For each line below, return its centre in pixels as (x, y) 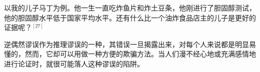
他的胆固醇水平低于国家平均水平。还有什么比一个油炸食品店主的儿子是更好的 (130, 17)
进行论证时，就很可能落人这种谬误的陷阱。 (74, 63)
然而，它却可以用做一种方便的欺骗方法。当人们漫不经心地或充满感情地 (140, 54)
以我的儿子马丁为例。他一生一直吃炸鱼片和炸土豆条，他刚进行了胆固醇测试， (130, 7)
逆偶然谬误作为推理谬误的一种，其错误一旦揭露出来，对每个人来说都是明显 (126, 44)
